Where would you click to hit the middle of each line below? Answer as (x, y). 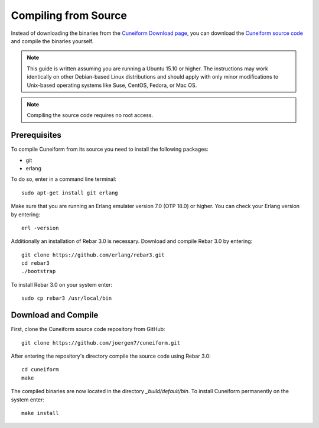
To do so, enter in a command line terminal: (64, 179)
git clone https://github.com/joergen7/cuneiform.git (101, 343)
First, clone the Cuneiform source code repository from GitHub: (88, 329)
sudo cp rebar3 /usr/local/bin (67, 298)
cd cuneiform (40, 370)
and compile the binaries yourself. (52, 41)
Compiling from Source (69, 15)
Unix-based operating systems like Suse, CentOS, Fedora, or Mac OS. (112, 85)
